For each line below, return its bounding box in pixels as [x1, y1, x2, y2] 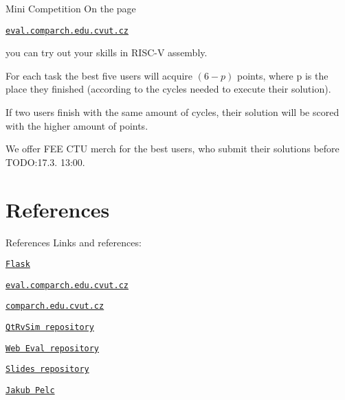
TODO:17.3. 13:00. [5, 154, 85, 169]
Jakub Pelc [5, 386, 55, 396]
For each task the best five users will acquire [5, 68, 193, 82]
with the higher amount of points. [5, 118, 148, 132]
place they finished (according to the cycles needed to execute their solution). [5, 82, 331, 96]
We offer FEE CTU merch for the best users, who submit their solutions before [5, 141, 340, 156]
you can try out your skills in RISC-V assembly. [5, 45, 208, 60]
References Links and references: [5, 235, 142, 249]
